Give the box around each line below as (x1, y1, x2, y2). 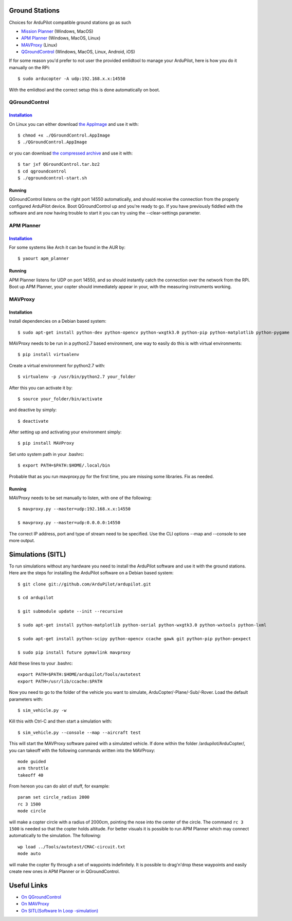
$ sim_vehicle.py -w (18, 707, 67, 713)
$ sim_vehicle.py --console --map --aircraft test (18, 729, 141, 735)
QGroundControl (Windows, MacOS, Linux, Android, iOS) (21, 49, 135, 55)
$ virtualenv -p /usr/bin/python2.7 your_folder (18, 374, 136, 380)
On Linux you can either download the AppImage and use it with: (9, 121, 139, 127)
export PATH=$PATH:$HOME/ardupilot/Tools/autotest (18, 672, 141, 677)
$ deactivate (18, 418, 49, 424)
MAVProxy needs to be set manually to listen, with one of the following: (9, 495, 152, 501)
